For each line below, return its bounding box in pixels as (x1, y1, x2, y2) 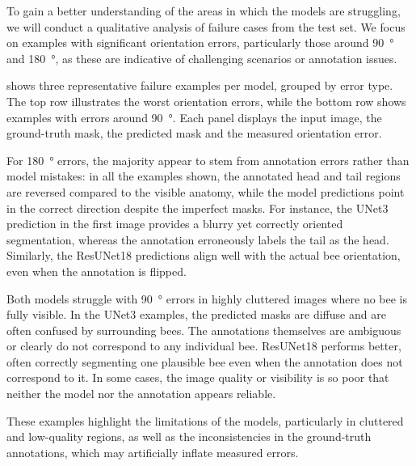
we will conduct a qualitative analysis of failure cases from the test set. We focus (6, 18, 405, 35)
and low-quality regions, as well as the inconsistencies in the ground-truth (6, 428, 372, 445)
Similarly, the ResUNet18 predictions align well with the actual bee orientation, (6, 247, 401, 264)
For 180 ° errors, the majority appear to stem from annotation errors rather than (6, 151, 410, 168)
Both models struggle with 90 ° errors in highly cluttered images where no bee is (6, 290, 408, 307)
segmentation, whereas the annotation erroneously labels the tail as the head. (6, 231, 389, 248)
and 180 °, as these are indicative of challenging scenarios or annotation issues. (6, 49, 397, 66)
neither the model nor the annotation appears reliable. (6, 385, 276, 402)
